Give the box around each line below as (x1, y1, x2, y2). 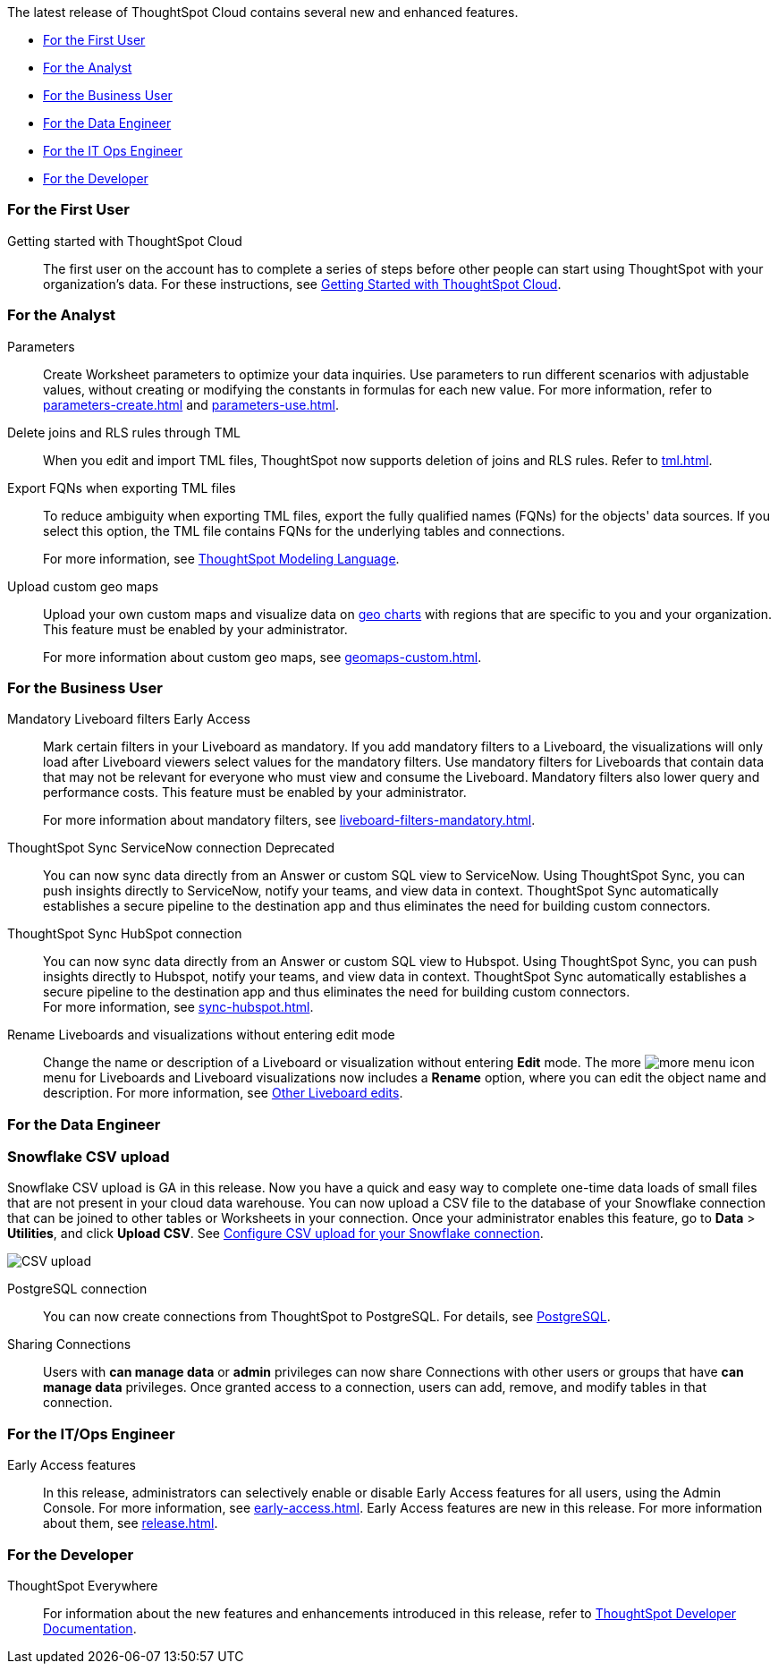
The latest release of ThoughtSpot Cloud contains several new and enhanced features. (7, 4, 519, 20)
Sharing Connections (7, 1336, 131, 1353)
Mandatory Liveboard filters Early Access (7, 711, 250, 727)
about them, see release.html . (43, 1515, 218, 1531)
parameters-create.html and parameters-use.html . (43, 396, 340, 412)
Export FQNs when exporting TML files (7, 479, 236, 496)
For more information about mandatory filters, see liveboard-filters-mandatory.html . (43, 812, 536, 828)
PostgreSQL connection (7, 1281, 148, 1297)
